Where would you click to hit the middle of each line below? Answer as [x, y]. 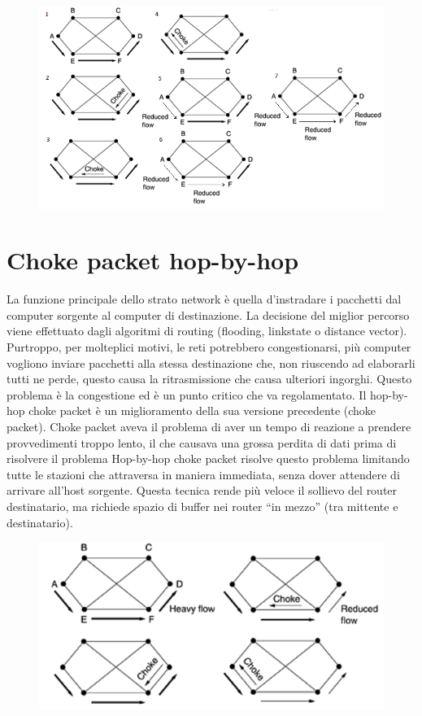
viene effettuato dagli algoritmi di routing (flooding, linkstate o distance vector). [207, 331]
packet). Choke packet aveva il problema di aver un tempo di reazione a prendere [209, 427]
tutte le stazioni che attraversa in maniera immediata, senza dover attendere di [203, 474]
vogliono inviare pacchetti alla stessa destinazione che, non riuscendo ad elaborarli [211, 362]
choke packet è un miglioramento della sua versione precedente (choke [202, 410]
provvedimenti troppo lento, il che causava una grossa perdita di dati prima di [202, 442]
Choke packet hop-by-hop [153, 260]
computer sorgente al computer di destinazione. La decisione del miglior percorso [208, 314]
